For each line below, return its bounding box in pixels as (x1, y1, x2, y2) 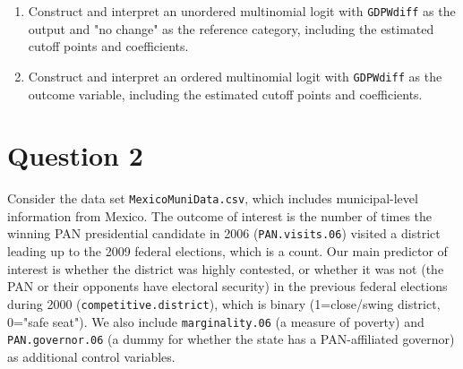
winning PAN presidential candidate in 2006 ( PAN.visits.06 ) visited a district (7, 224, 441, 243)
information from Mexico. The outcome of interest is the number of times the (7, 206, 433, 225)
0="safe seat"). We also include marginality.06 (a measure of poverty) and (7, 312, 424, 330)
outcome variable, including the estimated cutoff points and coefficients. (28, 84, 423, 103)
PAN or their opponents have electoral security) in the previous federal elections (7, 277, 448, 296)
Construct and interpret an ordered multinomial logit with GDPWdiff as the (28, 66, 442, 85)
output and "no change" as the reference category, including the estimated (28, 19, 434, 38)
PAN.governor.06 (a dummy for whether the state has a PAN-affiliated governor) (7, 330, 455, 348)
